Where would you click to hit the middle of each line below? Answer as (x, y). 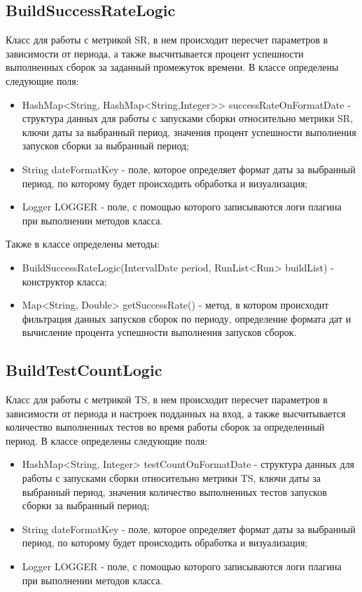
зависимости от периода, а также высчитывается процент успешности (155, 53)
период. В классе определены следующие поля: (107, 440)
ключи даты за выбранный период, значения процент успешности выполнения (189, 132)
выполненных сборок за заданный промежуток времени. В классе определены (172, 67)
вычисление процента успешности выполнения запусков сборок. (159, 332)
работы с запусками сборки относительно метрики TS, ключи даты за (171, 478)
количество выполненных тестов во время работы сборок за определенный (165, 427)
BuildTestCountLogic (84, 370)
